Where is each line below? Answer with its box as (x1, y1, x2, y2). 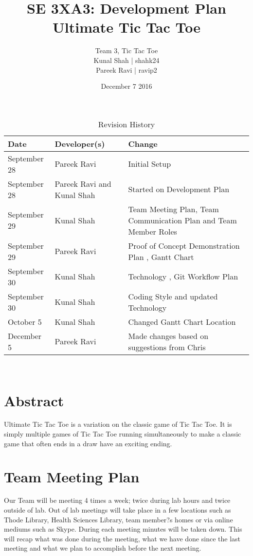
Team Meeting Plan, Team (128, 203, 219, 215)
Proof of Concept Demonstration (128, 239, 240, 251)
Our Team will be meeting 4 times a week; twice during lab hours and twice (4, 495, 231, 505)
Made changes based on (128, 330, 209, 341)
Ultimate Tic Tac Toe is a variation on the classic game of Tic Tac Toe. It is (4, 419, 232, 429)
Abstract (4, 391, 64, 411)
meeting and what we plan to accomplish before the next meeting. (4, 543, 201, 553)
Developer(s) (54, 138, 105, 149)
